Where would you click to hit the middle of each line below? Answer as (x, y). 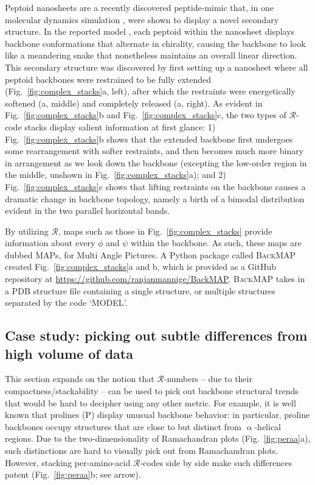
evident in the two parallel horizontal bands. (88, 211)
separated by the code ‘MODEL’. (66, 303)
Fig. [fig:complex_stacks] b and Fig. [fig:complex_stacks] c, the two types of (146, 115)
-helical (268, 426)
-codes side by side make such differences (216, 462)
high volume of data (69, 353)
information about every (50, 243)
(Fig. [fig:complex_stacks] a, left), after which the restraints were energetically (150, 91)
